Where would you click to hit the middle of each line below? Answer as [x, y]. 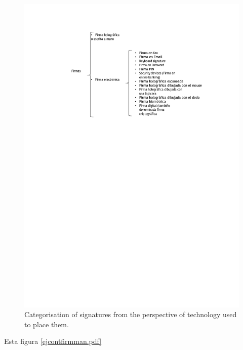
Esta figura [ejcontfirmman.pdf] [53, 341]
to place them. [47, 324]
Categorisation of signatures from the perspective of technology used [131, 314]
